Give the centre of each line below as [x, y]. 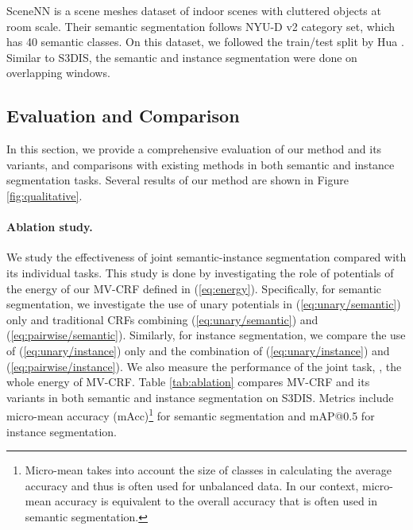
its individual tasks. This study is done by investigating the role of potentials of [200, 272]
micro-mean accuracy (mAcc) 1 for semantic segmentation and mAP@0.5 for [191, 414]
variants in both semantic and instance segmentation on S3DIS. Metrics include [200, 397]
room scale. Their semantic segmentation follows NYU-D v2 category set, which [201, 26]
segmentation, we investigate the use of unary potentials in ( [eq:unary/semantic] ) [204, 304]
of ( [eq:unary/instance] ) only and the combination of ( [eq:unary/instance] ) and [198, 350]
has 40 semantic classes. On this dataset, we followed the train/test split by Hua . [205, 42]
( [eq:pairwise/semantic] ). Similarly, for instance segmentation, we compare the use [206, 335]
